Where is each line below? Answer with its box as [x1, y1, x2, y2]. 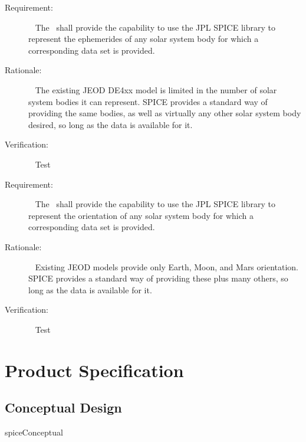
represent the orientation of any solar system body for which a [28, 209, 254, 221]
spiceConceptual [5, 426, 63, 438]
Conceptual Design [5, 398, 122, 417]
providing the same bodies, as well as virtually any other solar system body [28, 107, 301, 119]
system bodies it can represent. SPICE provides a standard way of [28, 95, 268, 107]
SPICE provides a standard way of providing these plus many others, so [28, 272, 288, 284]
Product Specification [5, 358, 184, 382]
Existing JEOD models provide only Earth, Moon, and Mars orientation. [35, 260, 298, 273]
